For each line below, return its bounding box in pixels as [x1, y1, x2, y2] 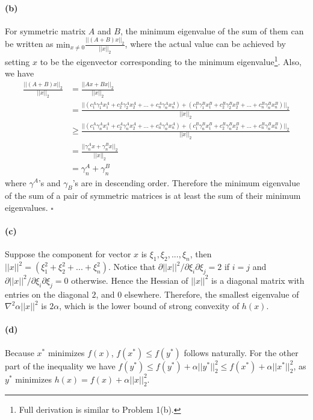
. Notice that [108, 260, 156, 273]
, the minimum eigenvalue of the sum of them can [120, 24, 304, 37]
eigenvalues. [5, 201, 48, 213]
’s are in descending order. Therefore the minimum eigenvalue [72, 176, 300, 189]
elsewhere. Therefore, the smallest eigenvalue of [124, 287, 299, 300]
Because [5, 346, 34, 359]
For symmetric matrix [5, 24, 86, 37]
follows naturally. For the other [184, 346, 299, 359]
